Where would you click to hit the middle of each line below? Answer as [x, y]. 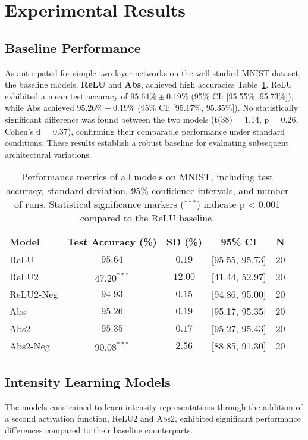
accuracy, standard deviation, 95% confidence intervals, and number [147, 191]
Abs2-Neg [30, 346]
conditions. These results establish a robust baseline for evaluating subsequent [147, 143]
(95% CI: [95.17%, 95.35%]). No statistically [218, 107]
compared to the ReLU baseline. [147, 218]
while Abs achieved [40, 107]
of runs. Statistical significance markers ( [99, 204]
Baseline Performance [73, 47]
